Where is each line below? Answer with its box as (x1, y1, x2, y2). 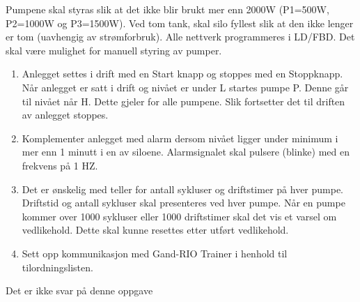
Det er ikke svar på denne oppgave (6, 283, 153, 298)
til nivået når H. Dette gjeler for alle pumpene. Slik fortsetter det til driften (22, 93, 345, 108)
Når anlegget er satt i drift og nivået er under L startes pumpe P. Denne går (22, 80, 349, 94)
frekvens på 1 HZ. (22, 158, 98, 172)
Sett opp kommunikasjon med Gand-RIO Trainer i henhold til (22, 246, 288, 260)
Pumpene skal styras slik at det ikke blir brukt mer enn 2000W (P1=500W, (6, 2, 329, 16)
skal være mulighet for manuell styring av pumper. (6, 43, 222, 57)
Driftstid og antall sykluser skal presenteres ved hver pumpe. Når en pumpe (22, 195, 345, 210)
